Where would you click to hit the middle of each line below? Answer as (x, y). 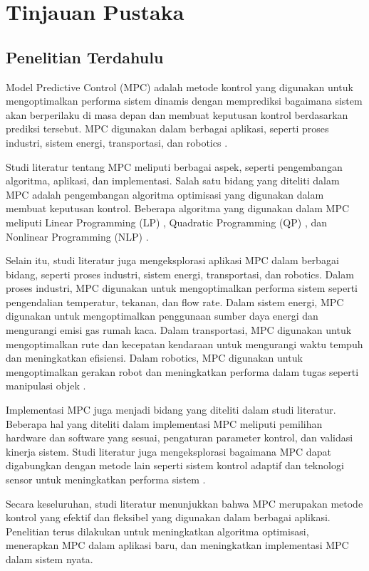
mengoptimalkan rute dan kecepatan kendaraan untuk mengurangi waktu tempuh (184, 344)
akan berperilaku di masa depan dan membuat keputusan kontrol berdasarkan (177, 114)
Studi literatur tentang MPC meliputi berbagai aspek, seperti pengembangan (174, 166)
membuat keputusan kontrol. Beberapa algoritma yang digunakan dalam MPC (178, 208)
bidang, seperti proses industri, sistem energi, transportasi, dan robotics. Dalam (180, 274)
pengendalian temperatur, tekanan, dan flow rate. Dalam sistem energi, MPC (175, 302)
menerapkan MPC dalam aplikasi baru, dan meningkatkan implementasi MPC (177, 545)
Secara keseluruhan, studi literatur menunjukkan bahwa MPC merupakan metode (184, 503)
